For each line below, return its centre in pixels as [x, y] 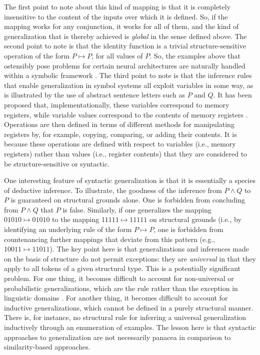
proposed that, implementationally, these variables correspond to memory [117, 104]
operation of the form [37, 55]
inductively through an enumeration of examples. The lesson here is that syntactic [130, 327]
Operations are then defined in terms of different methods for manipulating [119, 124]
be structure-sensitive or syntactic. [57, 163]
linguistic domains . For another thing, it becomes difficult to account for [116, 298]
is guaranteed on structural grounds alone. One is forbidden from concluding [128, 200]
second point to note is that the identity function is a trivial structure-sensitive [125, 46]
